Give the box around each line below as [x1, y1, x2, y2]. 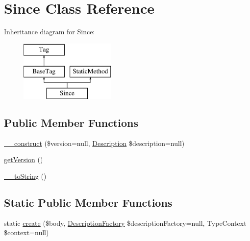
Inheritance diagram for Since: [4, 26, 95, 37]
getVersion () [4, 154, 43, 165]
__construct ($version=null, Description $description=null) [4, 138, 185, 148]
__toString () [4, 171, 47, 181]
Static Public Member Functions [4, 195, 173, 210]
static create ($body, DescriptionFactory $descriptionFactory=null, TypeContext [4, 217, 247, 228]
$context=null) [4, 227, 49, 238]
